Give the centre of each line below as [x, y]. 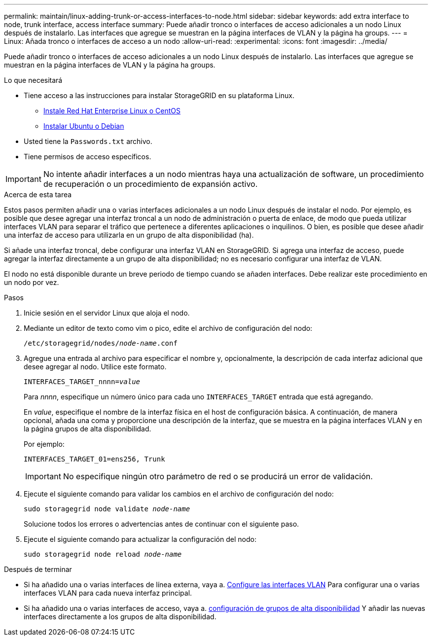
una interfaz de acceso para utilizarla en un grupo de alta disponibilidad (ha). [129, 235]
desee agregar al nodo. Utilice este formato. [95, 367]
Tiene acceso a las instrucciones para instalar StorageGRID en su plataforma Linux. [159, 95]
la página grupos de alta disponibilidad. [88, 429]
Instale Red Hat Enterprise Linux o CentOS [112, 111]
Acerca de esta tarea [38, 195]
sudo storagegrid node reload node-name [103, 554]
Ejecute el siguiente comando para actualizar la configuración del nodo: [140, 539]
